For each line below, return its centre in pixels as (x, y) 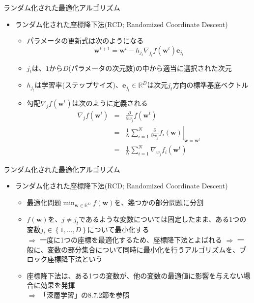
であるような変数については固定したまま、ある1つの (163, 219)
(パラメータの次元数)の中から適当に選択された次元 (150, 68)
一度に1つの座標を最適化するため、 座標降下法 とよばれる (131, 240)
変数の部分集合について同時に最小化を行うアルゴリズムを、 (143, 249)
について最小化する (118, 229)
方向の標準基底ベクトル (211, 85)
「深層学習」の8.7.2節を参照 (85, 295)
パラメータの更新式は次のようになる (85, 41)
